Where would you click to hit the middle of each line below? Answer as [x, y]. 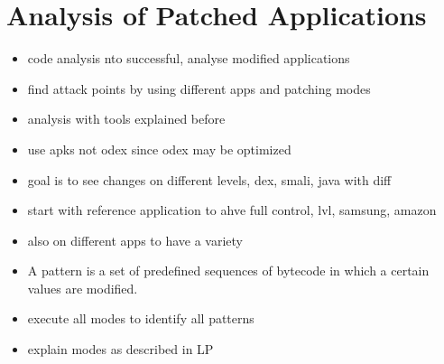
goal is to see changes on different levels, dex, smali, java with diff [209, 179]
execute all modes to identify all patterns [141, 318]
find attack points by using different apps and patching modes [199, 88]
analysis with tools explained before [126, 119]
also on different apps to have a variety [135, 240]
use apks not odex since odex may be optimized [159, 149]
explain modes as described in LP [120, 349]
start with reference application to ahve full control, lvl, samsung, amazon [232, 210]
